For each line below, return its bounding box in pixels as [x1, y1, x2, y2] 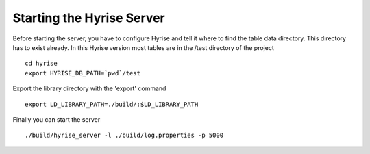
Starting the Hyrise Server [12, 10, 165, 25]
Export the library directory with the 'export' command [12, 84, 166, 92]
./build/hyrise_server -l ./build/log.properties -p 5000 [25, 131, 224, 140]
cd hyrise [25, 60, 58, 68]
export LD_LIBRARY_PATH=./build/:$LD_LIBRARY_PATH [25, 100, 199, 108]
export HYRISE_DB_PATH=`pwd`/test [25, 69, 140, 77]
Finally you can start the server [12, 115, 101, 123]
